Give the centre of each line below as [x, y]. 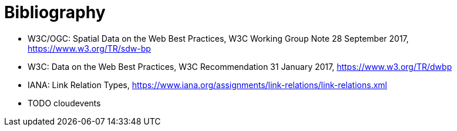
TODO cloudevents [64, 103]
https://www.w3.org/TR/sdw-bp [89, 48]
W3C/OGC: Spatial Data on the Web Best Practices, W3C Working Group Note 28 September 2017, [218, 38]
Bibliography [55, 12]
